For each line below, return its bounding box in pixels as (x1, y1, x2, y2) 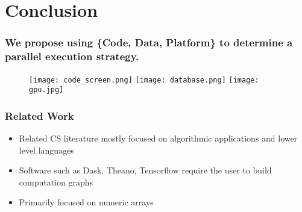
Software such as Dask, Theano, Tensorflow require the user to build (19, 164, 272, 176)
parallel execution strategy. (5, 49, 139, 64)
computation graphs (19, 175, 93, 188)
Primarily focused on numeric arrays (19, 196, 154, 208)
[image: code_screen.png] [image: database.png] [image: (29, 75, 259, 84)
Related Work (5, 108, 74, 123)
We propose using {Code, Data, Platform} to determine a (5, 35, 293, 50)
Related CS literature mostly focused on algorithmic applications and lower (19, 132, 298, 145)
